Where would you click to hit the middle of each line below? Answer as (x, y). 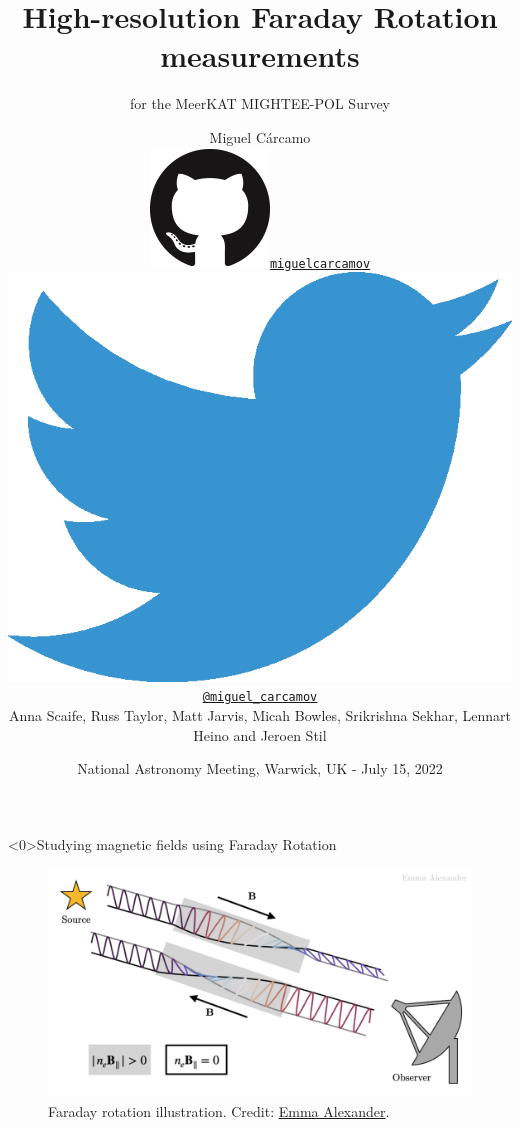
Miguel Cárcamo (260, 136)
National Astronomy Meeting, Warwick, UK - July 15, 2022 (260, 768)
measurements (260, 55)
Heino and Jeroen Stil (260, 734)
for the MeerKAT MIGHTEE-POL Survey (260, 103)
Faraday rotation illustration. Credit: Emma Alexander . (219, 1110)
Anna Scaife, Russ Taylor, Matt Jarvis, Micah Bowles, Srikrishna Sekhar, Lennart (260, 715)
